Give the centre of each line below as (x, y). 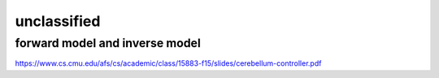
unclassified (58, 21)
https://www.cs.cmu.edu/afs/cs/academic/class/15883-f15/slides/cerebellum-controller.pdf (168, 63)
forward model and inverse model (108, 43)
